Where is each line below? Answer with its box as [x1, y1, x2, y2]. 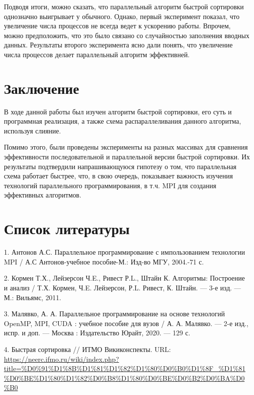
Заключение [4, 78, 79, 98]
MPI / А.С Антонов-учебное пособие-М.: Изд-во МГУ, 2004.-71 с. [4, 256, 204, 266]
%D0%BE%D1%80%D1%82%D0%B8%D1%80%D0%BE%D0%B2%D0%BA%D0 [4, 373, 245, 383]
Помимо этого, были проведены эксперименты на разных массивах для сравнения [4, 142, 248, 152]
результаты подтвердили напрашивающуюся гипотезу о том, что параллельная [4, 161, 237, 171]
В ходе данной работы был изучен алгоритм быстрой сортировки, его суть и [4, 106, 232, 116]
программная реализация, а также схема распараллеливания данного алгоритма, [4, 116, 241, 126]
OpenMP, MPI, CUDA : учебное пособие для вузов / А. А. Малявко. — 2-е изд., [4, 318, 249, 328]
